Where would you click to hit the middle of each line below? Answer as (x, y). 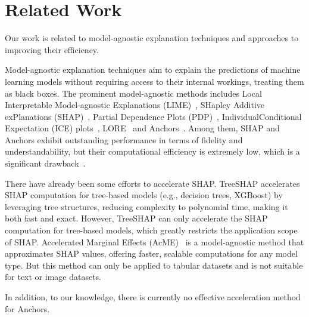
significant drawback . (45, 163)
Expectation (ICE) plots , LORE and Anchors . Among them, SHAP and (142, 128)
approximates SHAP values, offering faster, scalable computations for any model (151, 253)
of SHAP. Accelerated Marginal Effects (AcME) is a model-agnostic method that (154, 241)
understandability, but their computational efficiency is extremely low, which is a (152, 151)
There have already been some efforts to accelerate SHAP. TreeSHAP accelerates (152, 183)
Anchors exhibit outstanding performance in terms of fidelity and (124, 139)
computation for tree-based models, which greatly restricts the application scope (151, 230)
